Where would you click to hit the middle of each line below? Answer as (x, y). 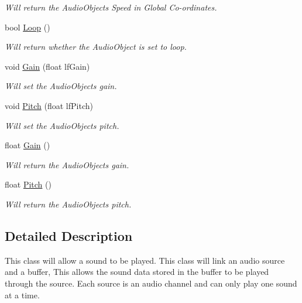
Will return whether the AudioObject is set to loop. (96, 47)
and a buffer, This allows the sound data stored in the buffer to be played (137, 272)
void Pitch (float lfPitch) (49, 105)
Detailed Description (69, 235)
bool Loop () (28, 27)
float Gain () (28, 145)
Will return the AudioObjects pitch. (68, 204)
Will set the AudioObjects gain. (61, 86)
